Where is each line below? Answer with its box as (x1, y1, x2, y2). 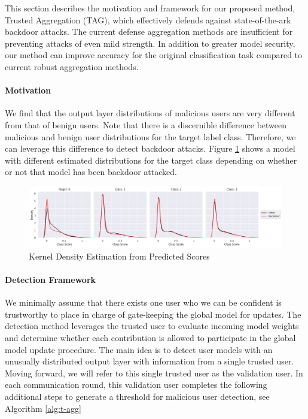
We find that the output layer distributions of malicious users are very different (5, 107, 295, 119)
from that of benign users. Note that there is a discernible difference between (5, 118, 287, 131)
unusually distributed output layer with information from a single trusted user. (5, 355, 294, 367)
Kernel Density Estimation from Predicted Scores (29, 249, 210, 262)
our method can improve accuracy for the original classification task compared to (5, 49, 303, 61)
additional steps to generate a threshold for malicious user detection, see (5, 390, 270, 402)
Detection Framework (5, 273, 96, 285)
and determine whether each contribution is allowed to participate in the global (5, 331, 296, 343)
